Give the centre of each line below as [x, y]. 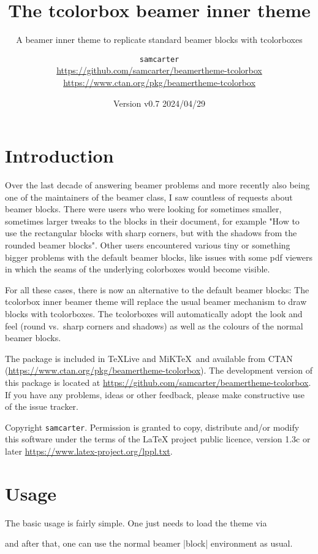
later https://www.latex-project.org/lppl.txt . [89, 451]
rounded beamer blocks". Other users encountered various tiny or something [148, 245]
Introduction [59, 156]
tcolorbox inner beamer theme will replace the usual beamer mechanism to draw [156, 302]
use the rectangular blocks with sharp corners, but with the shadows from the [151, 233]
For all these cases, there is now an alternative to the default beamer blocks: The [157, 289]
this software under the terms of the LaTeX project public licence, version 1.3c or [158, 439]
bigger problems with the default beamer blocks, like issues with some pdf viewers [159, 257]
